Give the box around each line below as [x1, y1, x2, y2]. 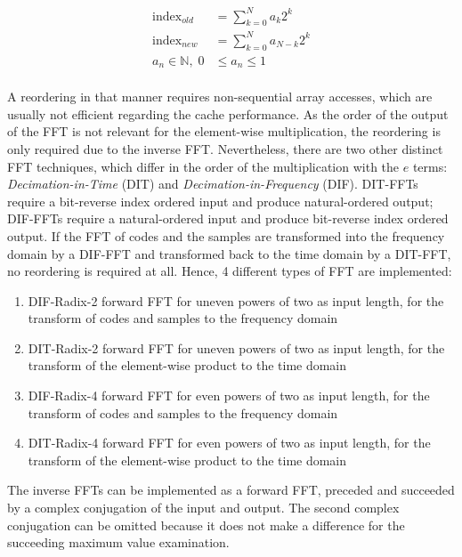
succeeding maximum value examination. [7, 533, 230, 552]
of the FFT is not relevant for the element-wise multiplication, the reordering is [7, 122, 441, 141]
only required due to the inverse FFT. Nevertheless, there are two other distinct [7, 139, 443, 157]
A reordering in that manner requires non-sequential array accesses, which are [7, 87, 433, 106]
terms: [412, 157, 448, 175]
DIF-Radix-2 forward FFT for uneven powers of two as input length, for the [28, 291, 444, 310]
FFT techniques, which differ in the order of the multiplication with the [7, 157, 400, 175]
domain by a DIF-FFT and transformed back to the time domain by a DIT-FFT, [7, 244, 451, 262]
